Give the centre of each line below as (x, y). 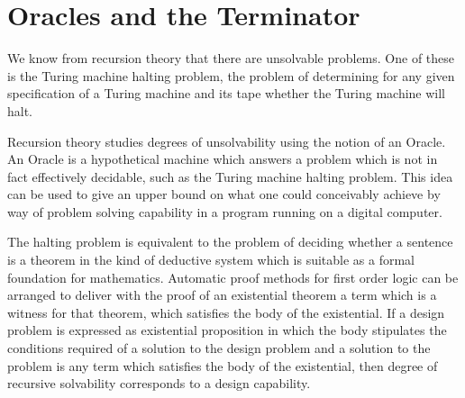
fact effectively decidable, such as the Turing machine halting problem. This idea (230, 176)
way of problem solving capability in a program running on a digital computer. (225, 211)
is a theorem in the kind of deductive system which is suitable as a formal (211, 260)
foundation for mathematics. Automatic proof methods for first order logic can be (233, 277)
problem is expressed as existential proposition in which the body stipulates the (227, 330)
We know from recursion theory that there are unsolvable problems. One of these (231, 58)
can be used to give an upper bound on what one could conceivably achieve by (224, 194)
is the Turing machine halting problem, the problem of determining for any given (231, 75)
